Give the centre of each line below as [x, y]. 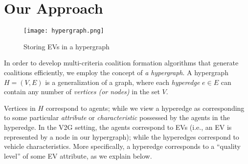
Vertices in [20, 108]
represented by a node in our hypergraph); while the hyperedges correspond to [122, 136]
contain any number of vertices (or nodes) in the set [82, 92]
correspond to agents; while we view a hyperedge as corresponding [145, 108]
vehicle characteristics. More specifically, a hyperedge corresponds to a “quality [122, 146]
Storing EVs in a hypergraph [67, 46]
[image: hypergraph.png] [64, 31]
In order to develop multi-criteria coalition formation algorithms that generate [121, 63]
